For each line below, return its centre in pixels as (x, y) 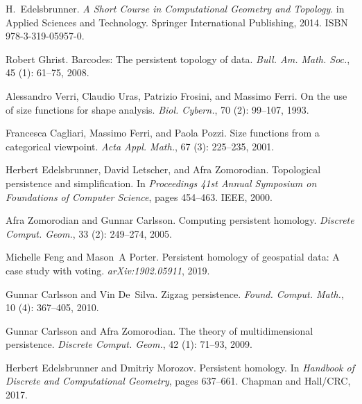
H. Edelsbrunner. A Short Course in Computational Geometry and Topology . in (175, 8)
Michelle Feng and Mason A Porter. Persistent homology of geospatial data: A (173, 257)
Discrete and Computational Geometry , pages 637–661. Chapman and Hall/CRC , (178, 381)
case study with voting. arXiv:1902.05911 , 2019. (108, 270)
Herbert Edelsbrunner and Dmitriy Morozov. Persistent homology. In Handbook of (180, 367)
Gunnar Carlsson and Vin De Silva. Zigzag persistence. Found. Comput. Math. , (175, 293)
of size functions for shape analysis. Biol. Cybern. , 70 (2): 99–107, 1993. (157, 109)
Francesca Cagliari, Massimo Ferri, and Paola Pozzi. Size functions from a (163, 133)
